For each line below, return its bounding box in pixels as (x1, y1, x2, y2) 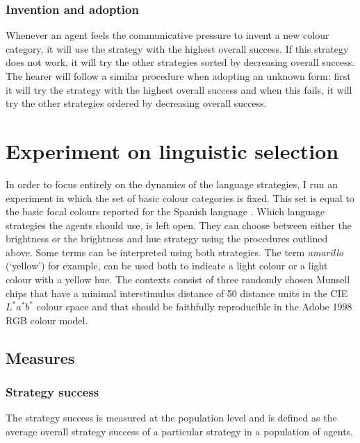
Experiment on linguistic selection (6, 136, 339, 165)
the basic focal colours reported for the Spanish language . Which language (6, 204, 325, 219)
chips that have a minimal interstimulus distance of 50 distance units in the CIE (6, 285, 348, 300)
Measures (6, 346, 75, 368)
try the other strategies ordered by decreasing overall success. (6, 96, 267, 110)
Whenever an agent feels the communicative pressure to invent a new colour (6, 28, 329, 42)
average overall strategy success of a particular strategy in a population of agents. (6, 424, 354, 439)
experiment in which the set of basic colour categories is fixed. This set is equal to (6, 190, 354, 205)
